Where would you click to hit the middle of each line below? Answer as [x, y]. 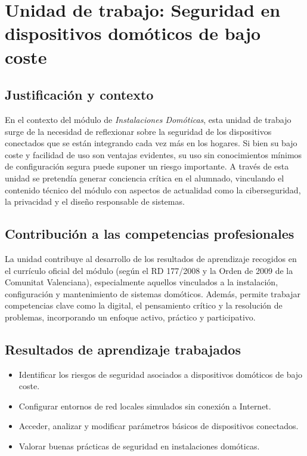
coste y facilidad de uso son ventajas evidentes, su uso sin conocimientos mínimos [153, 154]
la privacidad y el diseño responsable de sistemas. [95, 201]
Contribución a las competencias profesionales [150, 234]
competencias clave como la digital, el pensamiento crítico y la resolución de [144, 305]
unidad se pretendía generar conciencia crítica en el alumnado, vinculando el [145, 178]
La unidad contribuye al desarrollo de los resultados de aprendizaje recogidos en [151, 258]
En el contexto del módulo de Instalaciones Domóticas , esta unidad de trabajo [148, 119]
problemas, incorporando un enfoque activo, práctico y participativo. [130, 317]
